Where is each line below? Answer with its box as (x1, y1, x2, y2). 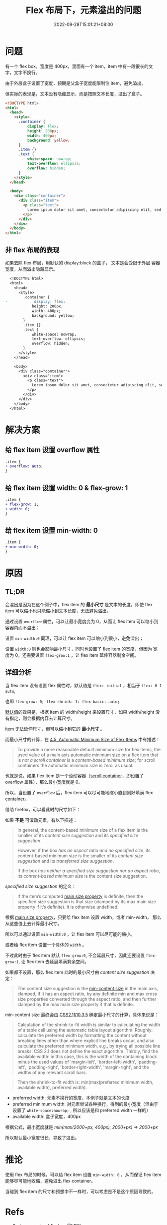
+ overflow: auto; (5, 464, 43, 469)
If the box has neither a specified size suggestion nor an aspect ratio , (17, 868, 161, 874)
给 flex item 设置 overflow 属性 (5, 446, 100, 454)
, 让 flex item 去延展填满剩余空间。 (18, 958, 89, 965)
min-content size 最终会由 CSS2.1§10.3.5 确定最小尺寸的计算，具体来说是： (5, 1012, 159, 1018)
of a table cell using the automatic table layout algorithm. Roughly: (17, 1027, 153, 1033)
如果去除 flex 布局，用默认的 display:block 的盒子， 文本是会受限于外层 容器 (5, 260, 161, 265)
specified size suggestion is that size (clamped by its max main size (17, 898, 157, 905)
